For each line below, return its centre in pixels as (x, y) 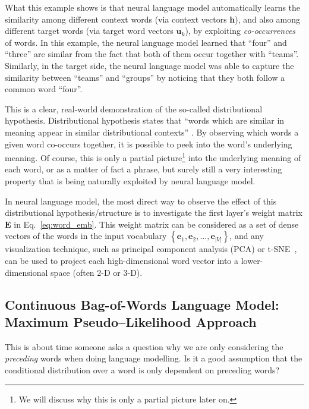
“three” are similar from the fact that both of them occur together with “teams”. (152, 54)
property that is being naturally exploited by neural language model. (130, 180)
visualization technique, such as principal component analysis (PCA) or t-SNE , (151, 249)
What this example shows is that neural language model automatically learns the (153, 7)
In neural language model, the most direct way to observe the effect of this (141, 201)
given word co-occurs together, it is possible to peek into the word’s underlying (149, 144)
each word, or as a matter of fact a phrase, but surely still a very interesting (144, 169)
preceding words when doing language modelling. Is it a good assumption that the (154, 358)
